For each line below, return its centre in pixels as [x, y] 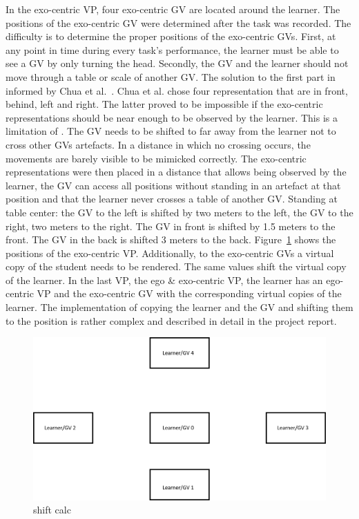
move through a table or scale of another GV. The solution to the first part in [171, 76]
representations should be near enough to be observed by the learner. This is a [172, 117]
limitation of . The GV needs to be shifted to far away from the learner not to [171, 131]
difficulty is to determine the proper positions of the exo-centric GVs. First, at [171, 36]
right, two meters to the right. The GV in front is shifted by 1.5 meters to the [171, 226]
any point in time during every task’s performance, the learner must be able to [172, 49]
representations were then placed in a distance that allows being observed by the [176, 172]
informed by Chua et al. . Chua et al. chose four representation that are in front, [177, 90]
